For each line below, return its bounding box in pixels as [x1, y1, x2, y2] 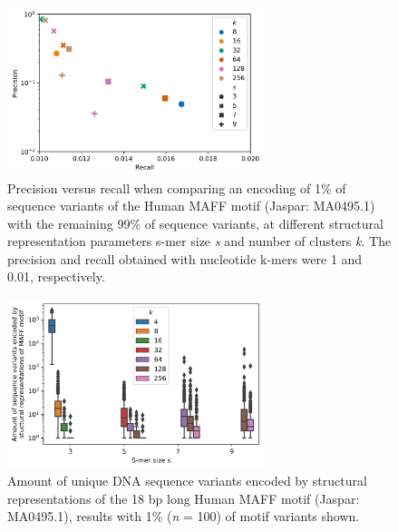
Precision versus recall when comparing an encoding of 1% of [7, 178, 346, 197]
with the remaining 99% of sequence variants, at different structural [7, 213, 383, 232]
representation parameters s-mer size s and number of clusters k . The [7, 232, 392, 251]
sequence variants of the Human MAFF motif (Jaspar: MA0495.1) [7, 196, 375, 215]
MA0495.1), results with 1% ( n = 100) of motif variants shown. [7, 507, 360, 526]
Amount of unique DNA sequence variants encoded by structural [7, 471, 367, 490]
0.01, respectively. [7, 267, 105, 286]
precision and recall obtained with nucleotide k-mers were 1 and [7, 249, 363, 268]
